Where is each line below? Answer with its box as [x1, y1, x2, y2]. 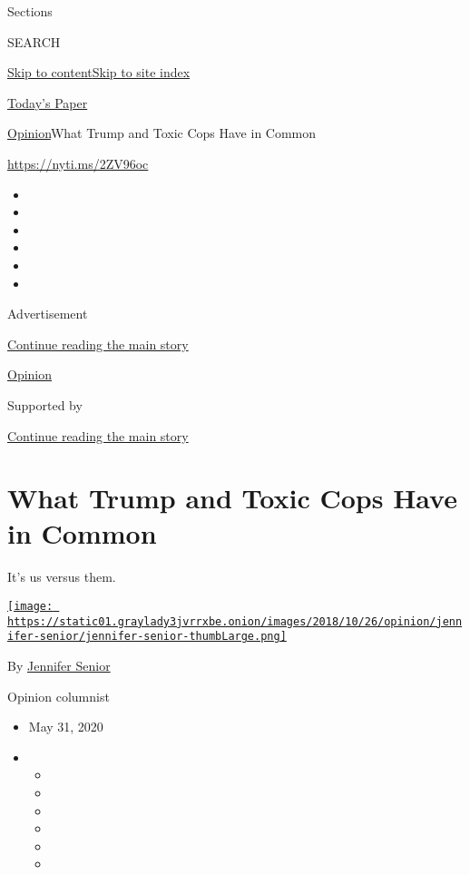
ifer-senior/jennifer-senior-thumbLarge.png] [7, 630, 287, 644]
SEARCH [7, 32, 61, 51]
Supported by [7, 395, 83, 414]
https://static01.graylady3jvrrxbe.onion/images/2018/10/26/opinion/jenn [7, 614, 463, 628]
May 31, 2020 [28, 717, 103, 736]
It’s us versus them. [7, 567, 116, 586]
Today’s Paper [7, 93, 88, 112]
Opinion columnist [7, 686, 110, 705]
